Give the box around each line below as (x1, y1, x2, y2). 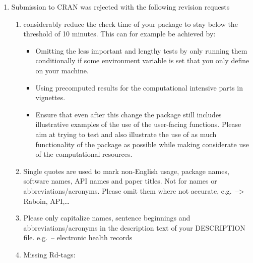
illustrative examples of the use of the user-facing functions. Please (35, 119, 241, 129)
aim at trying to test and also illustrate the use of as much (35, 128, 217, 139)
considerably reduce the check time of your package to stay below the (23, 18, 238, 29)
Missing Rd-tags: (23, 249, 76, 259)
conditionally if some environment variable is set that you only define (35, 55, 249, 66)
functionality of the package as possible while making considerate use (35, 139, 249, 149)
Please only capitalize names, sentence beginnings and (23, 212, 191, 223)
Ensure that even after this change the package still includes (35, 109, 222, 119)
